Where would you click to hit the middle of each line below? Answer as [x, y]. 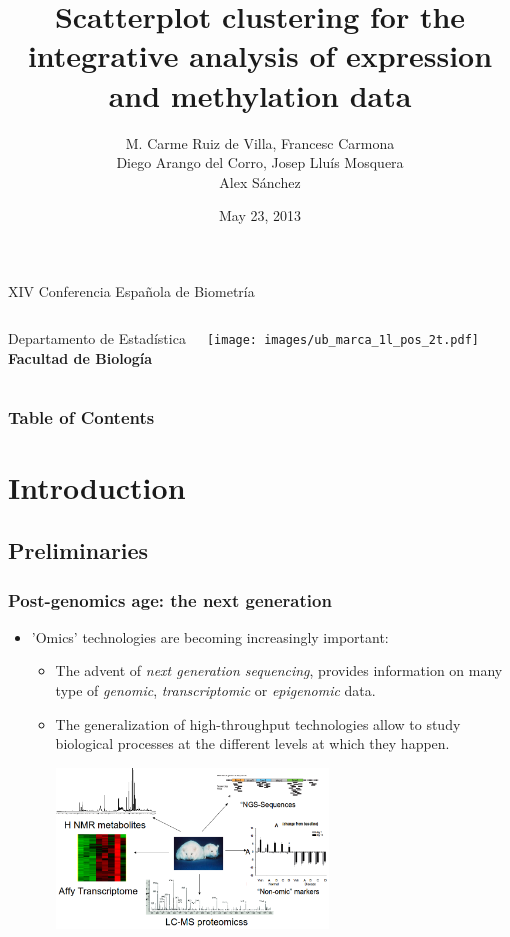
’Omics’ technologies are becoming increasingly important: [210, 636]
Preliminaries [78, 550]
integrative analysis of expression [260, 55]
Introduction [97, 486]
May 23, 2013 [260, 215]
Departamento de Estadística [97, 338]
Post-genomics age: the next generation [170, 599]
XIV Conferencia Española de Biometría [131, 290]
